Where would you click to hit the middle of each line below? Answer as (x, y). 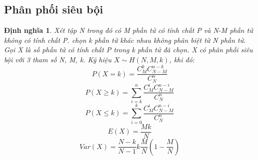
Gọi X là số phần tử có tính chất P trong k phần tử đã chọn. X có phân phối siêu (129, 50)
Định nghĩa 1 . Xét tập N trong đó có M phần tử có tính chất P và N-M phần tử (129, 30)
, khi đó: (182, 59)
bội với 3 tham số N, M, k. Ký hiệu (58, 59)
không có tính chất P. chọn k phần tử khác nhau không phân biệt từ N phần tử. (125, 40)
